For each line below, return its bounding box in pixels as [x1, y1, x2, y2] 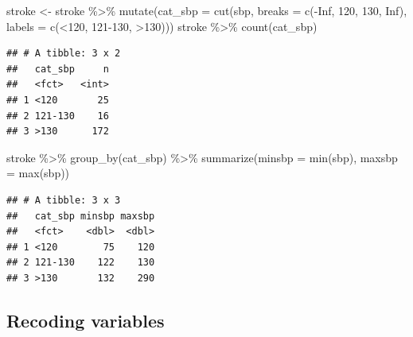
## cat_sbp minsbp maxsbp [6, 210, 155, 222]
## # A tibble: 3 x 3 [6, 194, 121, 206]
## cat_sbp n [6, 63, 109, 75]
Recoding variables [6, 308, 165, 332]
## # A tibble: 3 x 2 [6, 48, 121, 60]
